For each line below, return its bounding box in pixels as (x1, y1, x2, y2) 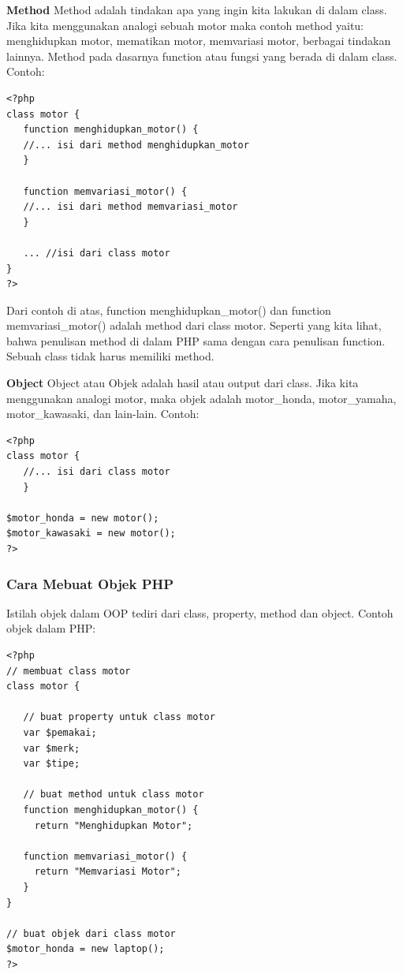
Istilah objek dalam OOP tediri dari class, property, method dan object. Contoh (6, 604, 394, 621)
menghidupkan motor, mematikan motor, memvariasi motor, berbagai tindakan (6, 32, 391, 49)
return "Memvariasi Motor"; (34, 866, 181, 878)
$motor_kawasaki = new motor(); (6, 528, 176, 539)
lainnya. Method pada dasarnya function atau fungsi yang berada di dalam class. (6, 47, 397, 64)
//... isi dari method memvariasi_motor (23, 201, 238, 213)
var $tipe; (23, 758, 80, 770)
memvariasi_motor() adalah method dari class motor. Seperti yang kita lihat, (6, 317, 382, 334)
